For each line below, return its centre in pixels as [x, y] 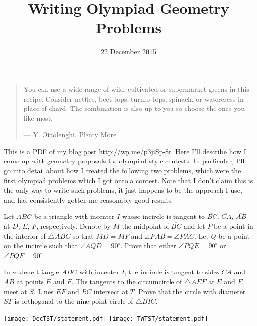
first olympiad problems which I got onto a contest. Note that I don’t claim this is [128, 180]
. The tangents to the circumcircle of [127, 281]
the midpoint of [145, 226]
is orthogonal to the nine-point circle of [74, 301]
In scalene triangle [32, 272]
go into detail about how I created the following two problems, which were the [123, 171]
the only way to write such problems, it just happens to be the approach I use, [123, 190]
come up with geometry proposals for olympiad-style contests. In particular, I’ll [124, 161]
